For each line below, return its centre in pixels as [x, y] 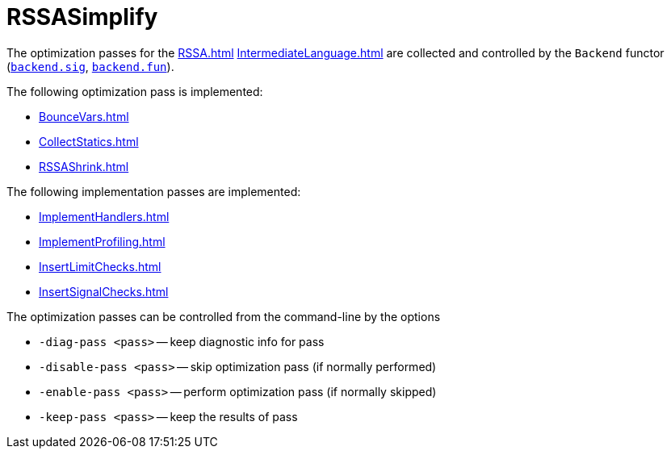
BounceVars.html [84, 116]
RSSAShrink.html [84, 166]
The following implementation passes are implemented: [154, 191]
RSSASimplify [82, 17]
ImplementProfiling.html [102, 241]
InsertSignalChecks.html [104, 291]
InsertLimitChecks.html [100, 266]
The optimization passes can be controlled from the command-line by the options [224, 316]
